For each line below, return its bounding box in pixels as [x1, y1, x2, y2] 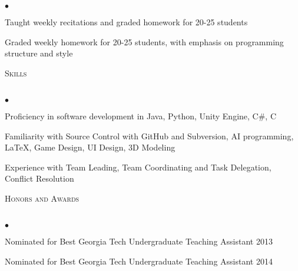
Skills [5, 66, 27, 79]
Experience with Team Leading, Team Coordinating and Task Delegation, [5, 160, 271, 173]
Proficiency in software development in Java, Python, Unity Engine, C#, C [5, 109, 277, 122]
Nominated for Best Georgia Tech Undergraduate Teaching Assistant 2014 [5, 255, 273, 267]
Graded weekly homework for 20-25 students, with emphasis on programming [5, 35, 284, 48]
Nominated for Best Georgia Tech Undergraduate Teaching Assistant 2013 [5, 235, 273, 247]
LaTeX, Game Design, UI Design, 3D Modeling [5, 141, 176, 153]
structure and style [5, 47, 73, 59]
